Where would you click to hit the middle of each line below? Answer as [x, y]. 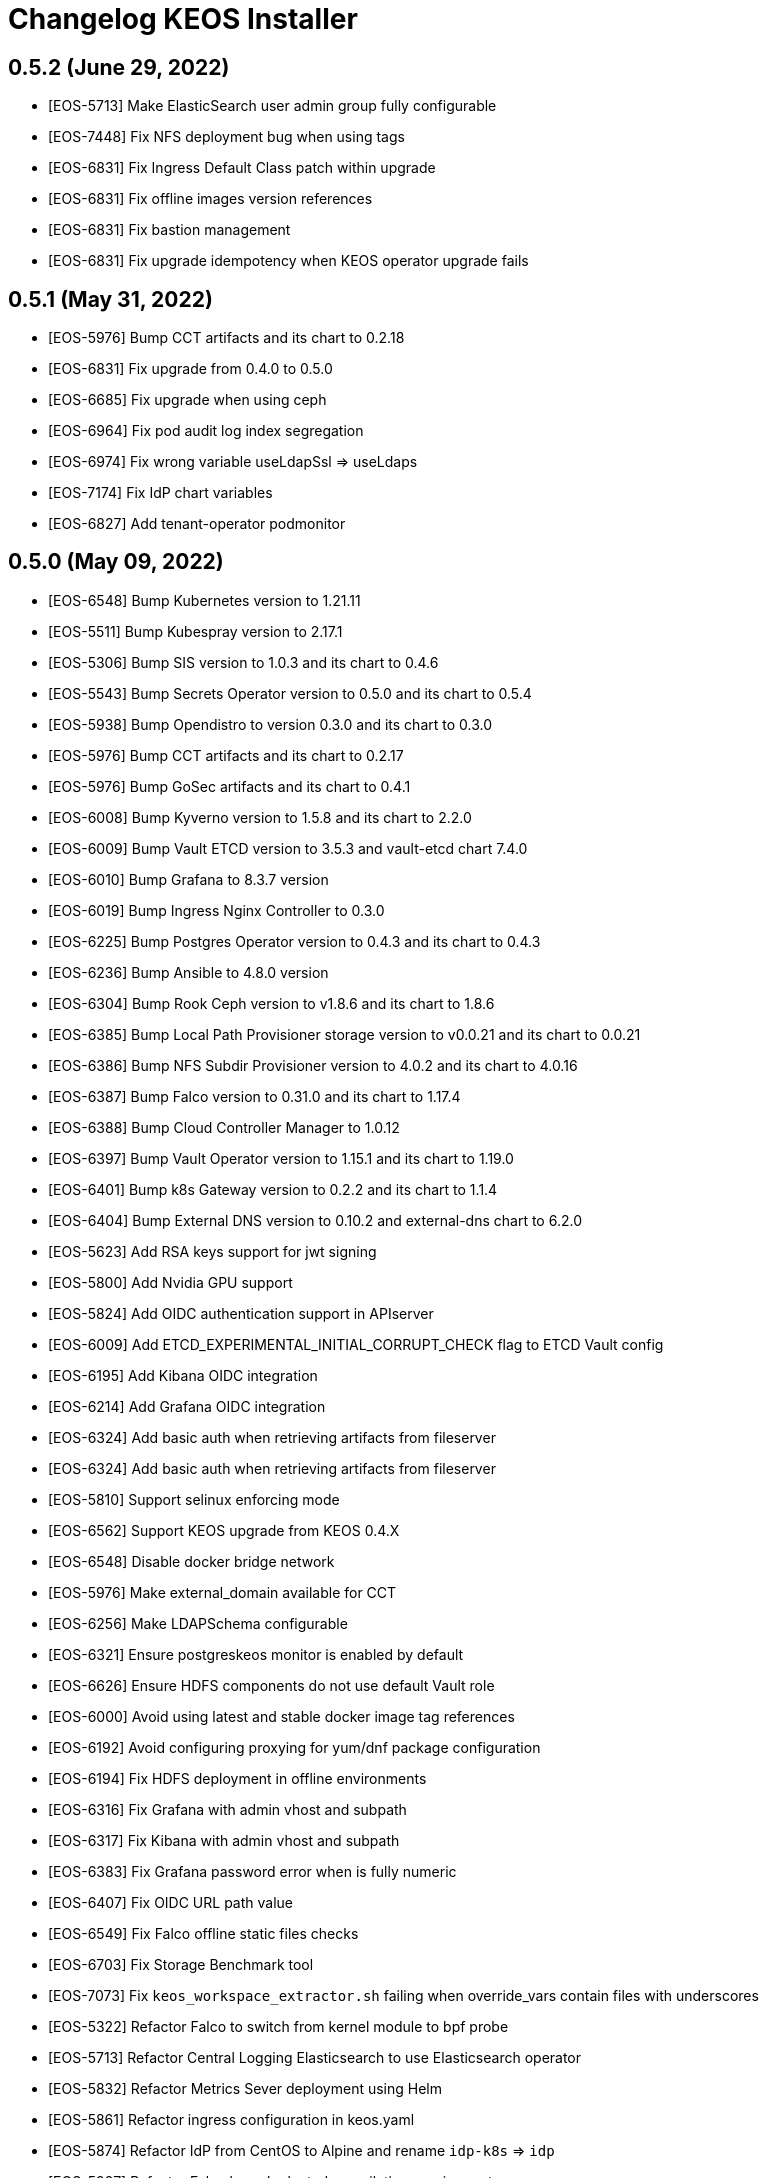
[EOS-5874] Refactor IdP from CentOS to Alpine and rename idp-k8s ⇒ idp [301, 2150]
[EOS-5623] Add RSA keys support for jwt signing [212, 1251]
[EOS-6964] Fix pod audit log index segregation [206, 431]
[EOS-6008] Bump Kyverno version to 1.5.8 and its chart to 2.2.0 [260, 817]
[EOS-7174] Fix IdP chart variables [160, 493]
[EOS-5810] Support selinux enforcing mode [194, 1499]
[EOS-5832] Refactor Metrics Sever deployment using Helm [245, 2088]
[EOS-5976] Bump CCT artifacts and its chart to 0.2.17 [226, 755]
